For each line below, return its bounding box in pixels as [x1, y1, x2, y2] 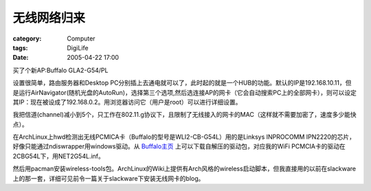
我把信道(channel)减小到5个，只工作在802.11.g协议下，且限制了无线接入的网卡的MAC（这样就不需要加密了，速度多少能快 [12, 111, 357, 119]
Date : [12, 54, 29, 62]
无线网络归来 [12, 10, 86, 25]
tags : [12, 43, 28, 52]
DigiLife [67, 43, 89, 52]
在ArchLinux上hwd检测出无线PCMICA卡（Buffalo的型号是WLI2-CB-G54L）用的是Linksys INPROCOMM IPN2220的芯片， [12, 133, 356, 141]
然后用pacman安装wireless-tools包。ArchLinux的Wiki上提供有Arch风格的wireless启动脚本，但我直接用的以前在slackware [12, 165, 357, 173]
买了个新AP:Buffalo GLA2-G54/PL [12, 66, 109, 74]
